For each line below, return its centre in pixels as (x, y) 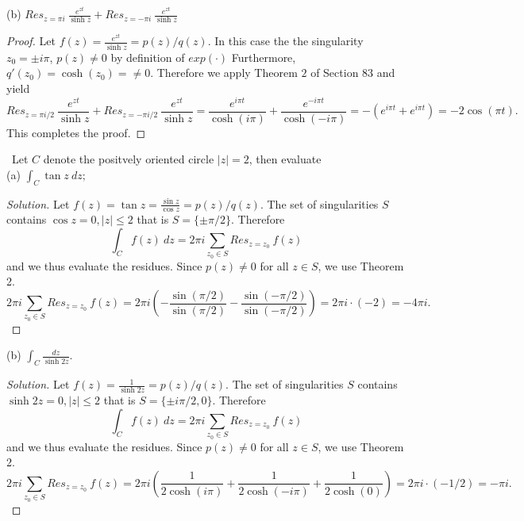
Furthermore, (264, 57)
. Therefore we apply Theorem (224, 73)
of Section (335, 73)
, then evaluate (285, 159)
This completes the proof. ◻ (76, 132)
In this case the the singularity (289, 41)
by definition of (148, 57)
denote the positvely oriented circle (129, 159)
